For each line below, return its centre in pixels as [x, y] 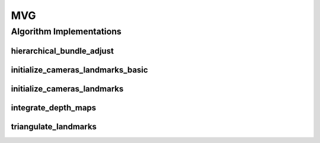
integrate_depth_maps [54, 108]
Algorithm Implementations [66, 31]
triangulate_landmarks [54, 127]
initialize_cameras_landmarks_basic [79, 70]
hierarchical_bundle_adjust [62, 51]
